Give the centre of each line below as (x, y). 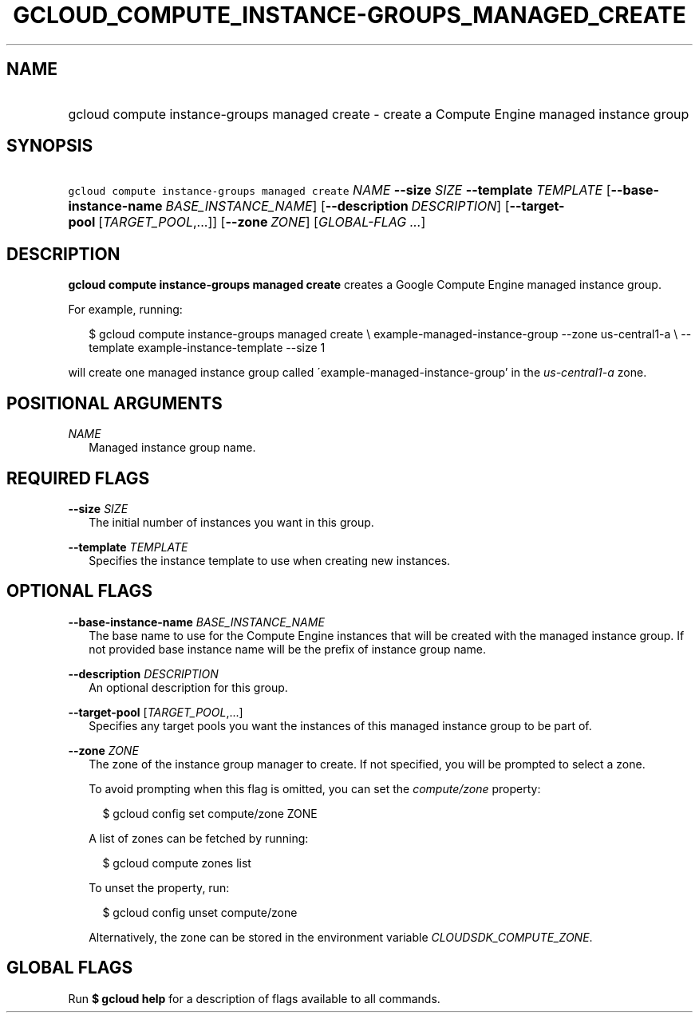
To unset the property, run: (159, 887)
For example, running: (125, 310)
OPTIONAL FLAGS (79, 591)
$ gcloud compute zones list (177, 863)
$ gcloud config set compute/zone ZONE (210, 813)
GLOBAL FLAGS (70, 968)
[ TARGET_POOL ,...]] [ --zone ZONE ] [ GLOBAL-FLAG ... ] (262, 222)
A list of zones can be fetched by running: (199, 838)
